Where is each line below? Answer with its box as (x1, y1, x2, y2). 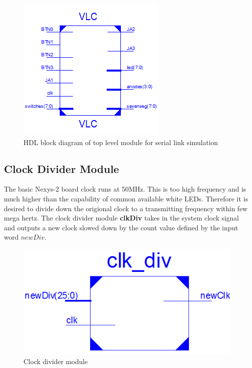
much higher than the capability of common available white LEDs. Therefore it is (4, 193, 249, 203)
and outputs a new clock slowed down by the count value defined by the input (4, 222, 238, 232)
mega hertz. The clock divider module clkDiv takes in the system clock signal (4, 213, 239, 223)
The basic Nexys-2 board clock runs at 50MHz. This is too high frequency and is (4, 184, 246, 194)
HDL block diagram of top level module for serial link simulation (23, 137, 218, 147)
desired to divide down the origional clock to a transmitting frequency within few (4, 203, 248, 213)
